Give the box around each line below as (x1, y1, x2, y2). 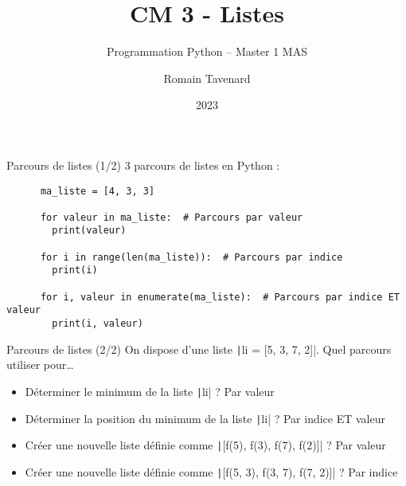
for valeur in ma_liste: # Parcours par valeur (40, 211, 303, 223)
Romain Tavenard (163, 69, 251, 86)
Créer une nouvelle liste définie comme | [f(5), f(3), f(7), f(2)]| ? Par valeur (25, 437, 386, 453)
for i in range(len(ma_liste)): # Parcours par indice (40, 251, 343, 263)
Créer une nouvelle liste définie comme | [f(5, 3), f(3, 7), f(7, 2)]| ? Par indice (25, 463, 398, 480)
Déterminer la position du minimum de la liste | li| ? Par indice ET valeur (25, 410, 385, 426)
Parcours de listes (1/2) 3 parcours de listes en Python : (6, 156, 280, 173)
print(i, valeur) (52, 318, 143, 330)
